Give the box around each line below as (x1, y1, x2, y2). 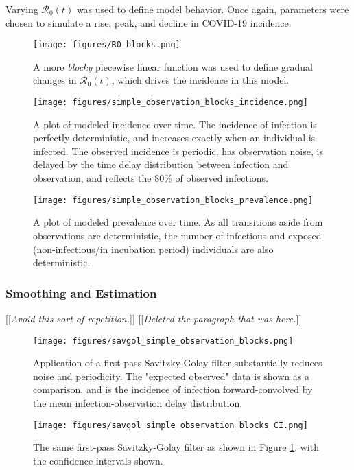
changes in (33, 73, 77, 87)
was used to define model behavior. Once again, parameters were (76, 2, 349, 16)
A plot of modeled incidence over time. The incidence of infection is (33, 117, 317, 131)
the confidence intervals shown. (33, 453, 163, 467)
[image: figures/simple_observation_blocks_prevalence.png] (33, 195, 314, 205)
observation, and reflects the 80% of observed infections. (33, 171, 269, 185)
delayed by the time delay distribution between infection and (33, 157, 289, 172)
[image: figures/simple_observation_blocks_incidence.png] (33, 97, 308, 108)
